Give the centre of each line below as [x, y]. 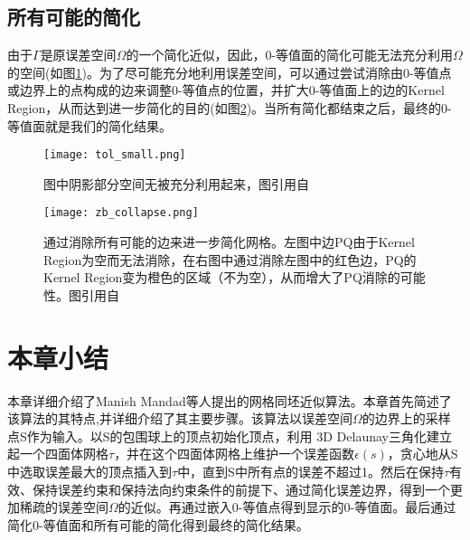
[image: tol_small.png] [115, 155]
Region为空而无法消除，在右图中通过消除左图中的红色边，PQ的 [230, 259]
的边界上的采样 [406, 418]
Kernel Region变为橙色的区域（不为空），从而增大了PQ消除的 [222, 277]
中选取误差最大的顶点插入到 [89, 471]
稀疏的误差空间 [64, 507]
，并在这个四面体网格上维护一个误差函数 [235, 454]
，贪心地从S [423, 454]
